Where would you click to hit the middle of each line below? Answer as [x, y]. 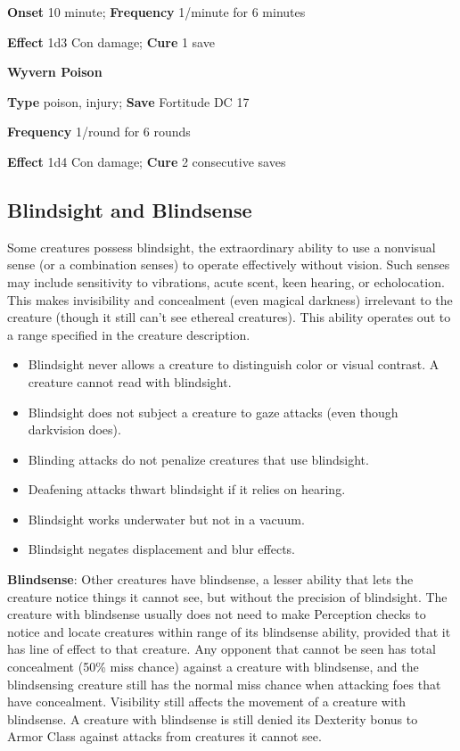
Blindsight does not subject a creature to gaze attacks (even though [213, 412]
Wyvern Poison [55, 72]
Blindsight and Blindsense [130, 209]
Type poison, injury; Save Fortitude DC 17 [128, 101]
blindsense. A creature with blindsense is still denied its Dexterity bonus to [213, 718]
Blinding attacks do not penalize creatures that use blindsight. [198, 459]
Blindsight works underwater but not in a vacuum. [166, 519]
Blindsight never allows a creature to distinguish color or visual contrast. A [234, 364]
